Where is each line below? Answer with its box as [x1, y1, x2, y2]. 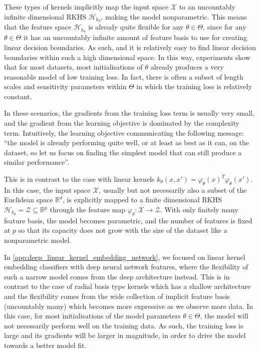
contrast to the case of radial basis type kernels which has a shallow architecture [4, 281, 251, 291]
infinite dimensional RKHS [4, 11, 87, 22]
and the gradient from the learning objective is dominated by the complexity [4, 118, 239, 128]
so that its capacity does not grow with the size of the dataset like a [18, 225, 227, 235]
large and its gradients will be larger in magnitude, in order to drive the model [4, 330, 246, 340]
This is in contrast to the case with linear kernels [4, 174, 155, 184]
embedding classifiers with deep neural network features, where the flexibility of [4, 261, 248, 272]
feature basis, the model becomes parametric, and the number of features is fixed [4, 215, 252, 225]
